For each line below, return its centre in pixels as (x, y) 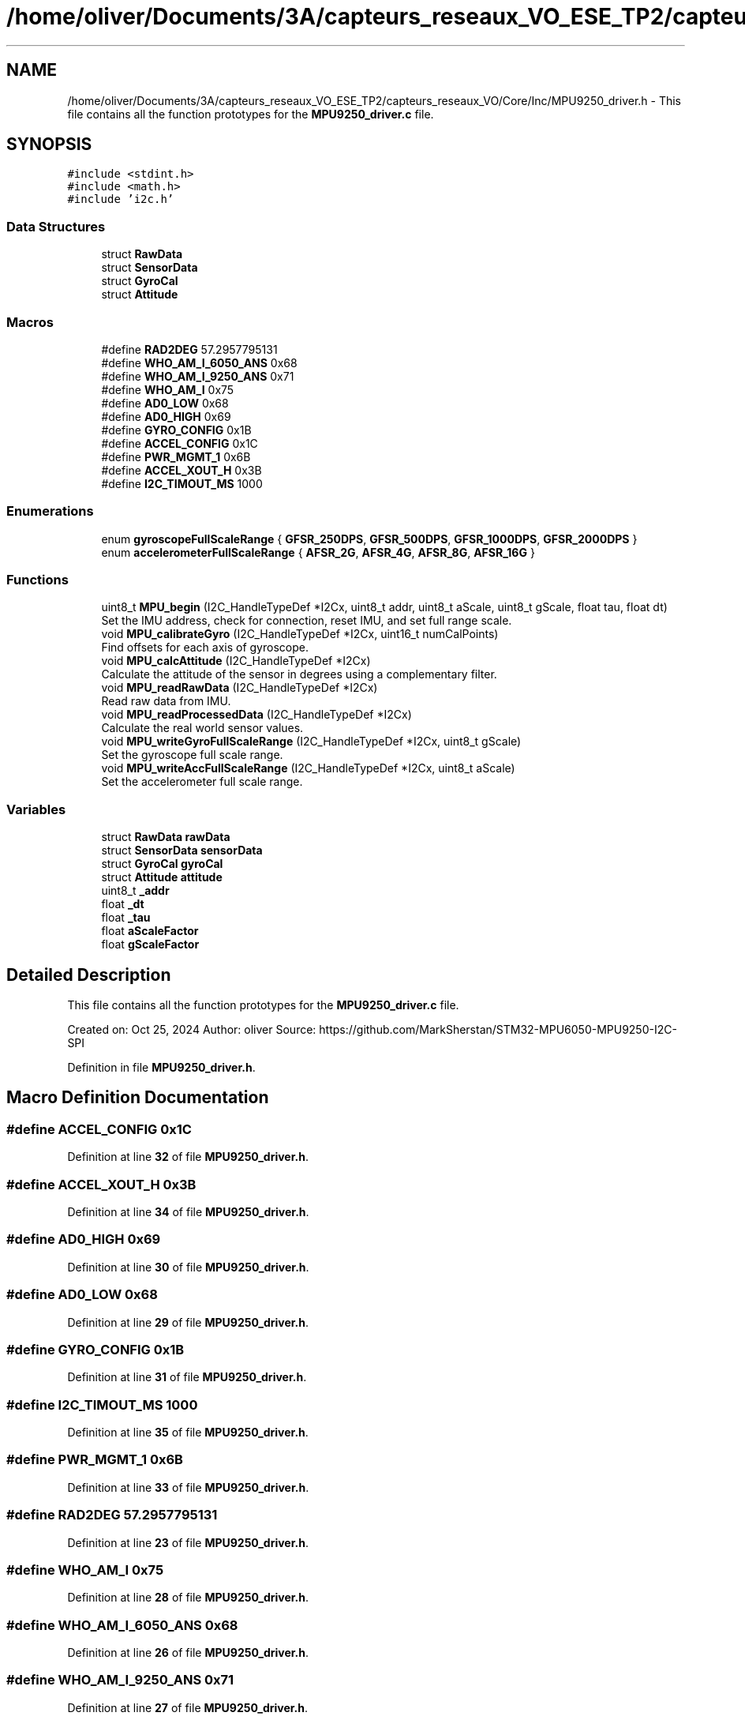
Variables (36, 809)
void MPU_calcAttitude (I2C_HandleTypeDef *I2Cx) (236, 661)
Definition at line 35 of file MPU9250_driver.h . (188, 1432)
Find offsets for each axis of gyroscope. (205, 648)
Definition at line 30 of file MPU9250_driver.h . (188, 1267)
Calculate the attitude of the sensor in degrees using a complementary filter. (299, 674)
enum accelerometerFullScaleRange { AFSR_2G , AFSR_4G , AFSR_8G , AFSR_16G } (318, 552)
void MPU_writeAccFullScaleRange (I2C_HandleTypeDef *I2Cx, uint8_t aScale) (308, 768)
